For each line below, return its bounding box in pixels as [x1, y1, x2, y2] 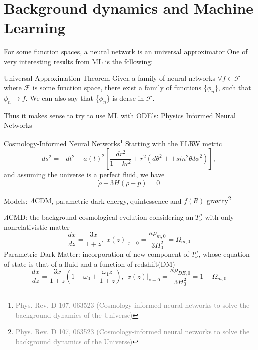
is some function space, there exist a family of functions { [32, 82, 207, 93]
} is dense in [106, 92, 144, 103]
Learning [4, 17, 65, 38]
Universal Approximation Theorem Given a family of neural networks [4, 72, 215, 83]
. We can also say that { [25, 92, 99, 103]
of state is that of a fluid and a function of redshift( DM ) [4, 258, 175, 269]
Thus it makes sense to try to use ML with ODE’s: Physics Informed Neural [4, 110, 236, 120]
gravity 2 [206, 194, 231, 206]
